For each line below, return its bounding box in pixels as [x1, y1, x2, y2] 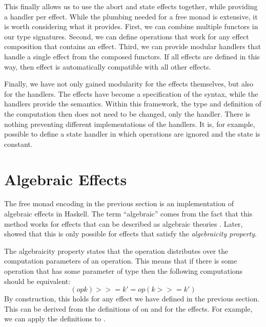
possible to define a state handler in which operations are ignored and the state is [4, 128, 260, 139]
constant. [4, 138, 33, 149]
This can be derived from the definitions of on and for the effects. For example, [4, 303, 253, 314]
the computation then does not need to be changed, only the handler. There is [4, 108, 251, 119]
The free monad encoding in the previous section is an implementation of [4, 198, 234, 209]
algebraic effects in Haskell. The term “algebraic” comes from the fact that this [4, 208, 253, 219]
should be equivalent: [4, 275, 71, 286]
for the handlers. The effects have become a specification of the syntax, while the [4, 88, 258, 99]
